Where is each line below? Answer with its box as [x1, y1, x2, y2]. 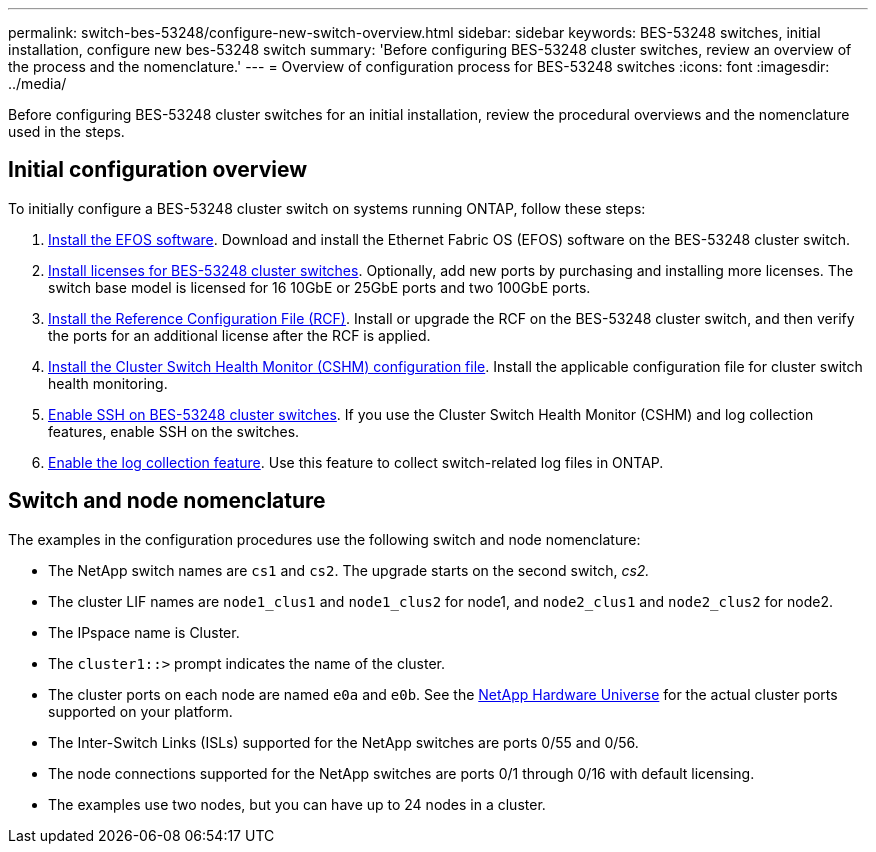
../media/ [8, 75, 67, 92]
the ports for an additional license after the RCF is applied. [48, 326, 431, 344]
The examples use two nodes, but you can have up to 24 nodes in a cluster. [48, 795, 546, 813]
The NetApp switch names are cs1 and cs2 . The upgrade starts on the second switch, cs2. [48, 561, 650, 579]
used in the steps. [8, 123, 125, 140]
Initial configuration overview [8, 157, 307, 183]
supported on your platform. [48, 702, 233, 720]
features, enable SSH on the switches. [48, 422, 300, 440]
